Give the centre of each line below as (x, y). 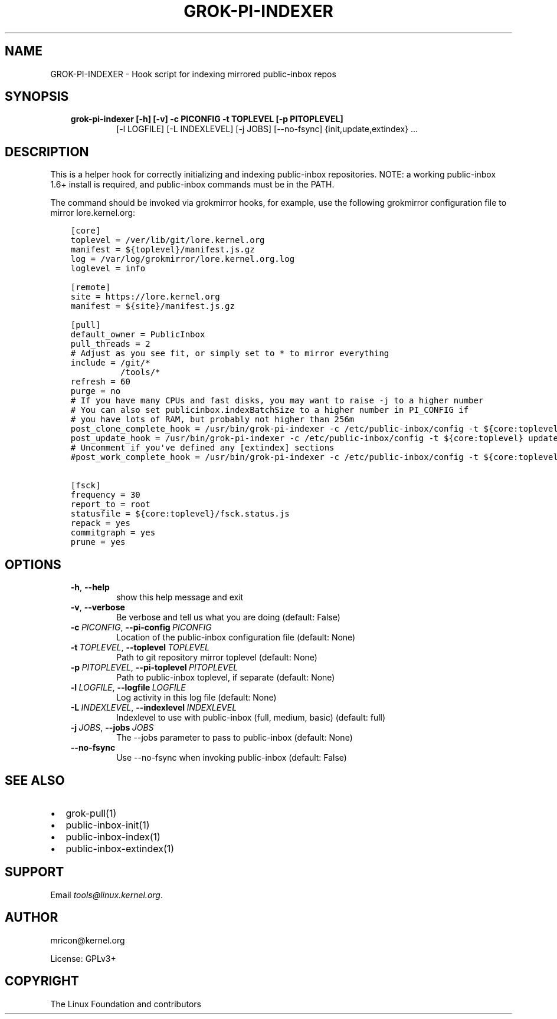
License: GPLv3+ (83, 958)
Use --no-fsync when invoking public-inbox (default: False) (232, 758)
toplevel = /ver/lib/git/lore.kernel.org (168, 240)
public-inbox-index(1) (113, 836)
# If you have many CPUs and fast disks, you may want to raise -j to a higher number (277, 401)
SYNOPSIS (37, 97)
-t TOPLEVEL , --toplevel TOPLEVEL (140, 647)
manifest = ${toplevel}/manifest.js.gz (163, 250)
